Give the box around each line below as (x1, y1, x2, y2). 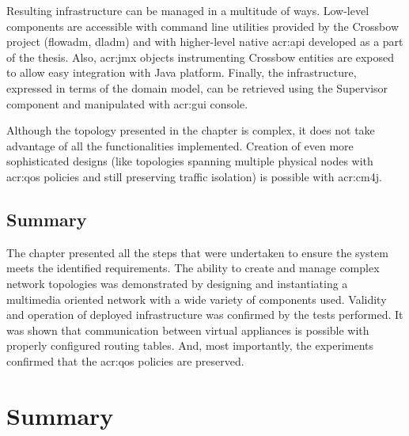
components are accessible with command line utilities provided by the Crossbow (6, 17, 399, 34)
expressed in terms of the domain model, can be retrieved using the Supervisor (6, 79, 388, 96)
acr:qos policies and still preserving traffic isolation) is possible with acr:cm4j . (6, 168, 382, 184)
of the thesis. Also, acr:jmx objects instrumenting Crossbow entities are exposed (6, 48, 395, 65)
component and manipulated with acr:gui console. (6, 95, 248, 112)
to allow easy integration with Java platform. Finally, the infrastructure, (6, 64, 357, 81)
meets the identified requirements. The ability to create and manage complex (6, 260, 380, 276)
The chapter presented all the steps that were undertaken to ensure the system (6, 244, 388, 260)
